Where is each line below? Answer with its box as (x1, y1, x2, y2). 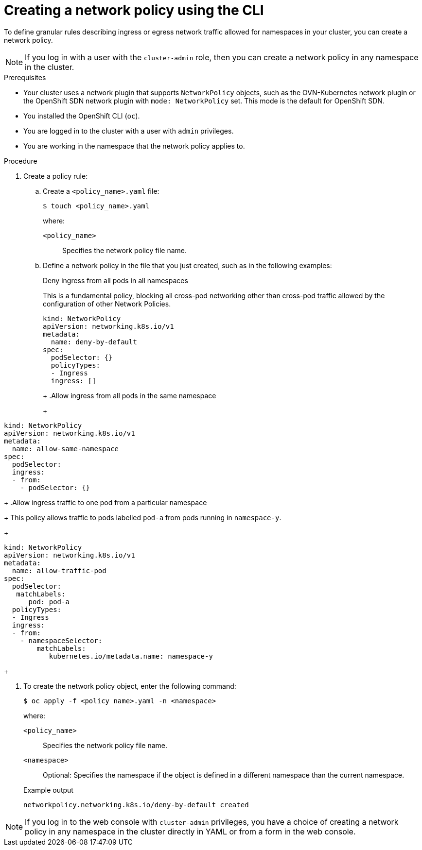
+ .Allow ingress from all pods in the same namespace (43, 391, 216, 400)
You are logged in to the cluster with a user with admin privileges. (23, 126, 234, 135)
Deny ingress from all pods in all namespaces (43, 276, 188, 285)
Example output (23, 785, 73, 794)
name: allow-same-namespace (12, 444, 119, 453)
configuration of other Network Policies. (43, 299, 171, 308)
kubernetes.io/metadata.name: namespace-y (49, 652, 213, 660)
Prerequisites (4, 73, 46, 82)
